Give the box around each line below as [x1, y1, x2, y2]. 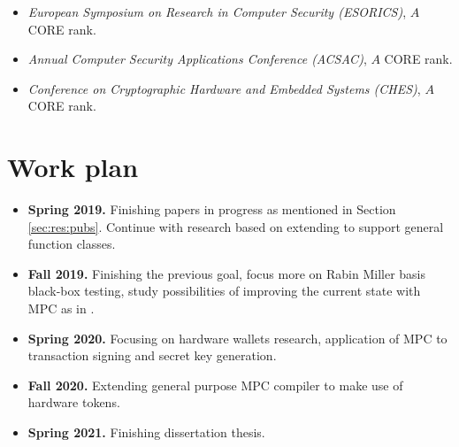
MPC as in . [27, 299, 95, 318]
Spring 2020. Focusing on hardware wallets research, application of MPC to [27, 328, 448, 347]
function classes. [27, 235, 116, 253]
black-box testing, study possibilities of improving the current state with [27, 281, 421, 300]
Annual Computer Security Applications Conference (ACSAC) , [27, 50, 367, 68]
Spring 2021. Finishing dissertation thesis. [27, 423, 265, 442]
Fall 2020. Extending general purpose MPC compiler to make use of [27, 375, 403, 394]
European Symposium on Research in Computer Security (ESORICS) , [27, 3, 407, 20]
